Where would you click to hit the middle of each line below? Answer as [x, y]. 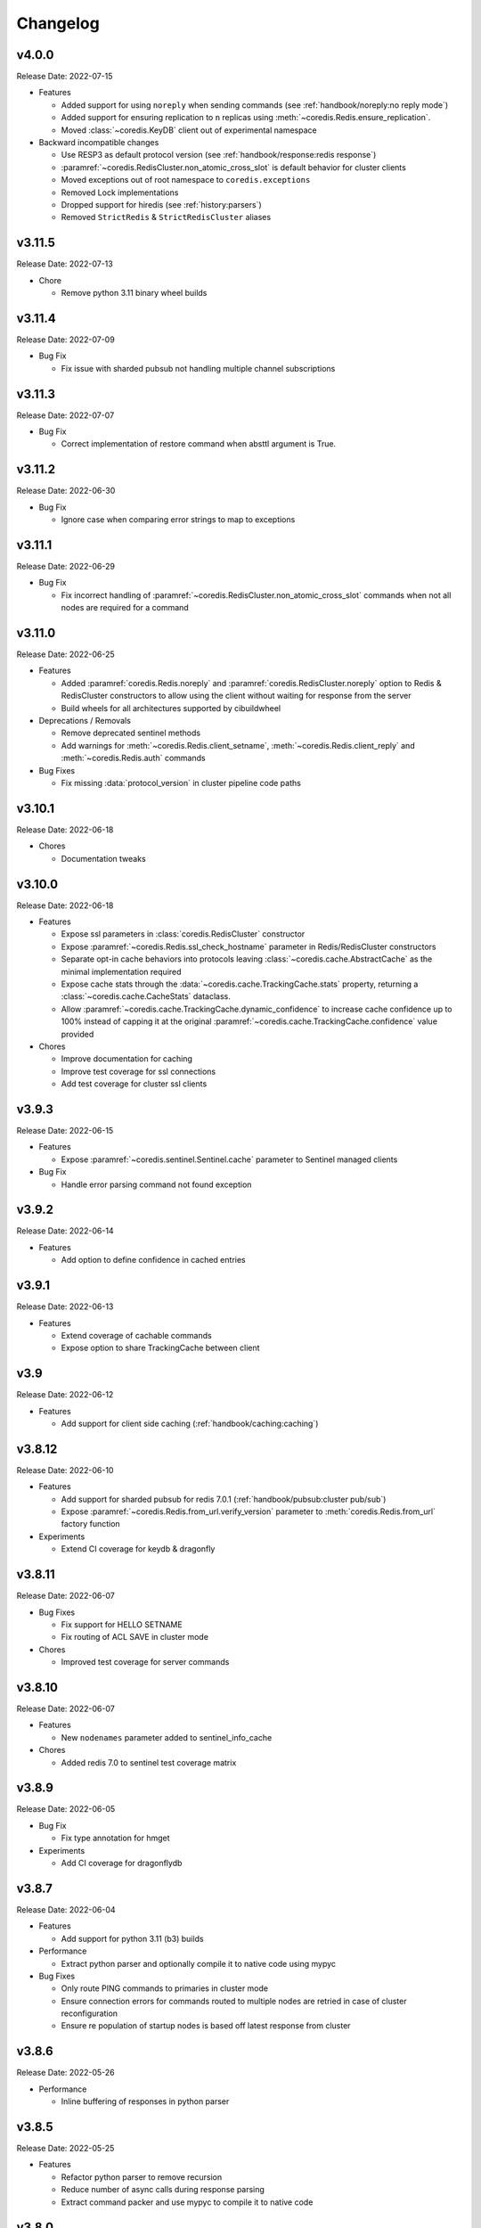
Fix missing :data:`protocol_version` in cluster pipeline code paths [181, 783]
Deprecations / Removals [85, 721]
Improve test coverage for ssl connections [139, 1071]
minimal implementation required [121, 971]
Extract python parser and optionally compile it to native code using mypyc [199, 1963]
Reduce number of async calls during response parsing [163, 2190]
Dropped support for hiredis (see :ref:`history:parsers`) [161, 204]
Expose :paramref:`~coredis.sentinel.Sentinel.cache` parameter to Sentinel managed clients [229, 1159]
